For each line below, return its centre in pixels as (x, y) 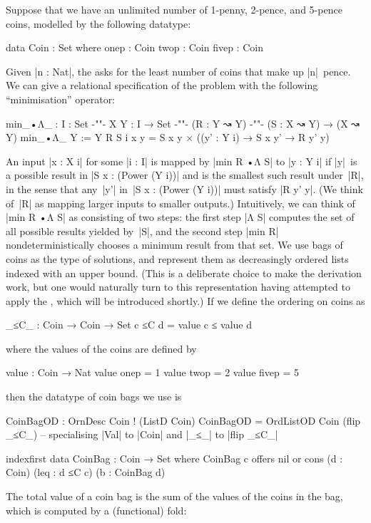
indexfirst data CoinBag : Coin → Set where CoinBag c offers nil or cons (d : (174, 458)
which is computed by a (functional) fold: (96, 510)
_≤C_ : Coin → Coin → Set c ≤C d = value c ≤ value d (129, 325)
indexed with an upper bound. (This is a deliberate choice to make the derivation (184, 273)
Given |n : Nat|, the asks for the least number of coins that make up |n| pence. (178, 71)
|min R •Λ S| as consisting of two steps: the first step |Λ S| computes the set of (180, 217)
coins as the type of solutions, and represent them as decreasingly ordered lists (177, 258)
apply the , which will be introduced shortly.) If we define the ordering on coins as (185, 300)
